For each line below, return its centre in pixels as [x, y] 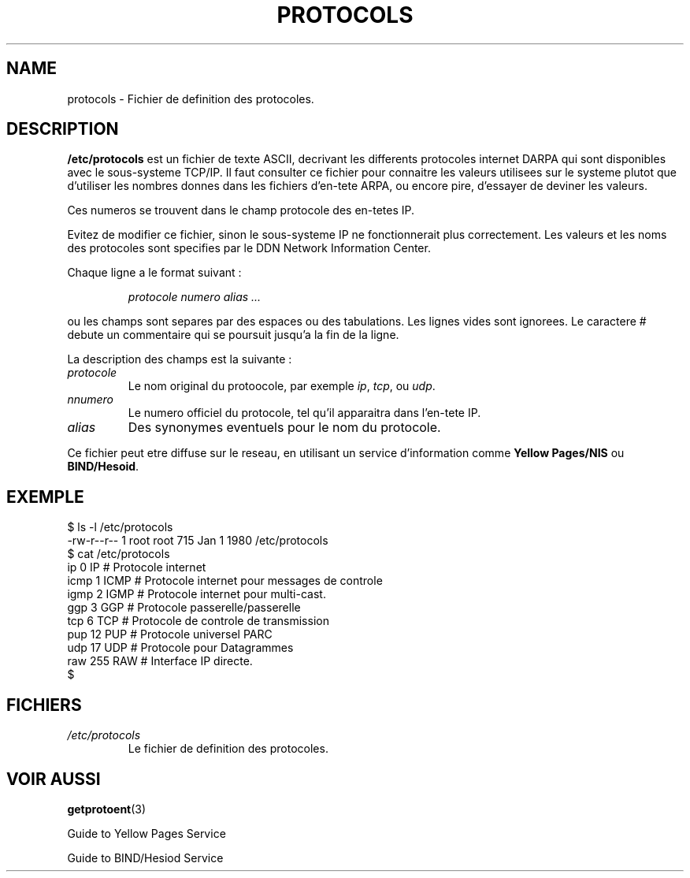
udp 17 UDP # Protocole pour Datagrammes [180, 648]
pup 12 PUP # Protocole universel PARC [170, 634]
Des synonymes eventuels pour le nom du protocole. [284, 428]
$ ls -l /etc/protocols [120, 527]
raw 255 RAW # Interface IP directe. [160, 661]
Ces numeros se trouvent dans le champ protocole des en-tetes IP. [241, 210]
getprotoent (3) [107, 809]
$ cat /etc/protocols [119, 554]
